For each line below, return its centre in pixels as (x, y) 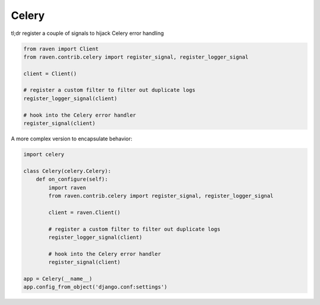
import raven (67, 187)
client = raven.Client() (84, 212)
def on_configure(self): (72, 179)
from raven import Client (61, 49)
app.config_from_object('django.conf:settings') (95, 287)
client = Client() (50, 73)
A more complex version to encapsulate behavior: (72, 139)
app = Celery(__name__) (58, 279)
